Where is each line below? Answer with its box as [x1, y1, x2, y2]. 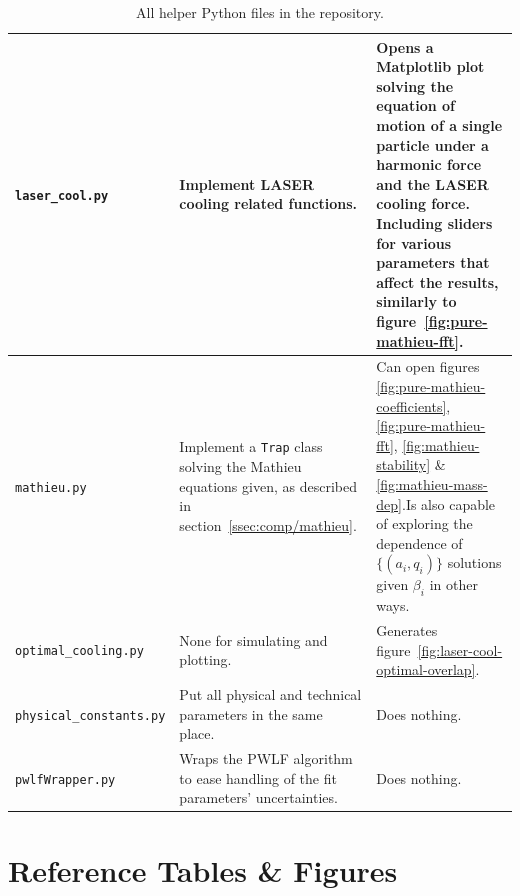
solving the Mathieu [179, 456, 302, 477]
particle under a [376, 134, 489, 155]
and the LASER [376, 173, 489, 194]
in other [429, 574, 478, 595]
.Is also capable [401, 493, 496, 514]
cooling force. [376, 193, 470, 214]
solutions [447, 552, 502, 573]
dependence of [376, 532, 463, 553]
